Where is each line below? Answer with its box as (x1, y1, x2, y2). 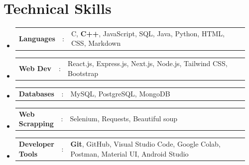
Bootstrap (67, 68, 98, 78)
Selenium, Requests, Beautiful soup (70, 113, 178, 124)
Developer (18, 139, 54, 149)
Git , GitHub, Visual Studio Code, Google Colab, (70, 139, 221, 149)
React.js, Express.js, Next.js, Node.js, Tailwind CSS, (67, 58, 228, 69)
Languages (18, 33, 55, 43)
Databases (18, 88, 54, 98)
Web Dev (18, 63, 52, 74)
